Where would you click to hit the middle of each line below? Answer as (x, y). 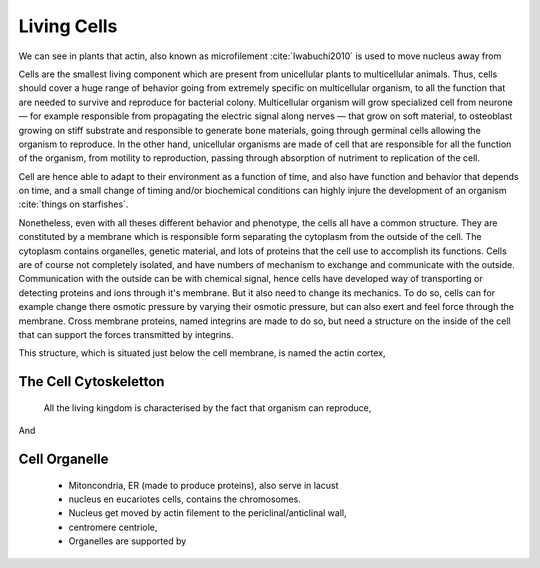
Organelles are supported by (127, 541)
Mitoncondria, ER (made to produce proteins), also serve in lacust (203, 485)
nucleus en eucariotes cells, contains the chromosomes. (185, 499)
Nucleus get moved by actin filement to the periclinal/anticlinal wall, (207, 513)
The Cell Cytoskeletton (91, 381)
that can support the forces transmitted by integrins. (126, 334)
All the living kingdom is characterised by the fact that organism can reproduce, (207, 407)
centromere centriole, (113, 527)
